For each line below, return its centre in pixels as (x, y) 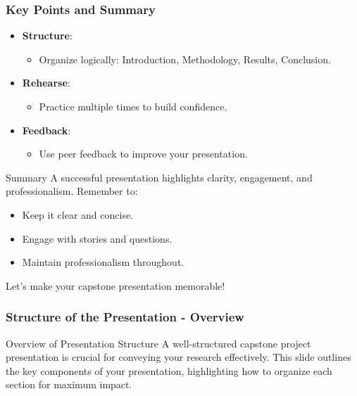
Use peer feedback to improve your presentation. (143, 154)
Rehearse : (46, 83)
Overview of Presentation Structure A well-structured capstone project (158, 343)
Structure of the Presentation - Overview (125, 317)
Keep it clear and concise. (78, 214)
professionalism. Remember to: (72, 191)
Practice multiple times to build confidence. (133, 106)
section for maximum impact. (69, 384)
